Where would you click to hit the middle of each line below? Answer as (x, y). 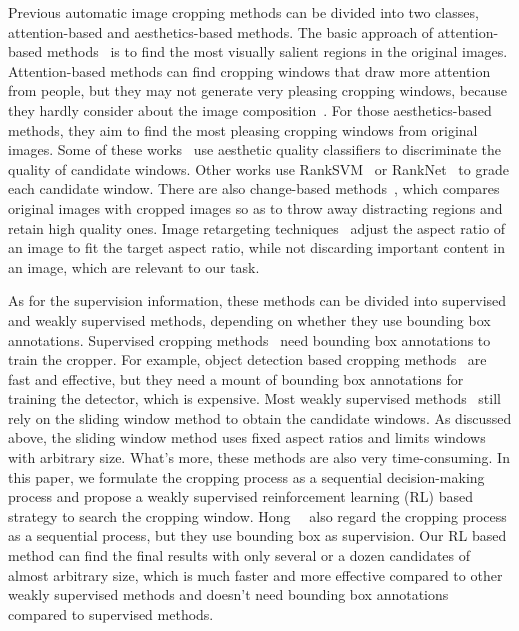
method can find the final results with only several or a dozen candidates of (239, 555)
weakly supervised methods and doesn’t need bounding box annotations (228, 594)
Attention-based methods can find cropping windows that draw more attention (249, 70)
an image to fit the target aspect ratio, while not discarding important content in (256, 247)
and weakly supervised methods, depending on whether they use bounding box (249, 319)
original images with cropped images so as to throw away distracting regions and (255, 207)
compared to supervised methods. (111, 613)
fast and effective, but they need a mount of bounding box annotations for (236, 378)
